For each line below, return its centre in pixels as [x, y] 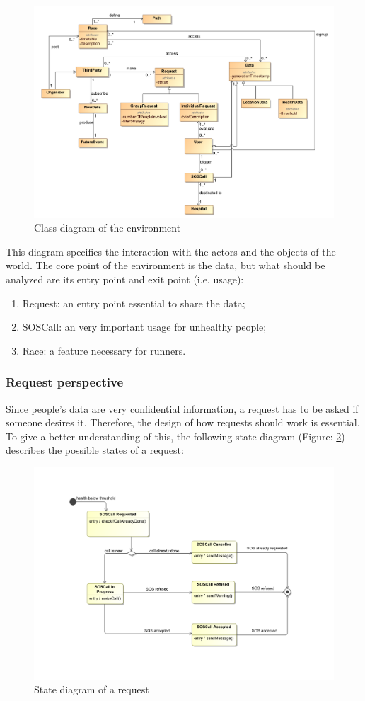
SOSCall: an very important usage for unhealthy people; [144, 327]
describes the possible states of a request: [95, 450]
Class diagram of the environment [108, 228]
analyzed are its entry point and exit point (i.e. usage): [125, 279]
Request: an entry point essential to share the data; [134, 303]
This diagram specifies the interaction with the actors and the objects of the [171, 251]
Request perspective [65, 382]
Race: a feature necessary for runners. [104, 350]
